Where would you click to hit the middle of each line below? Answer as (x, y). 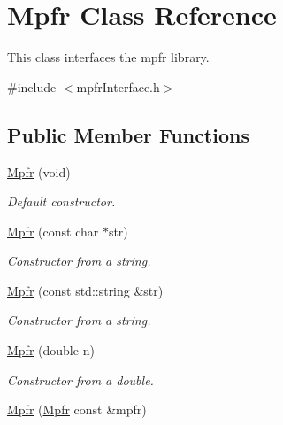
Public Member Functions (128, 134)
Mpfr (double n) (51, 350)
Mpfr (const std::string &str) (85, 290)
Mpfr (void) (39, 171)
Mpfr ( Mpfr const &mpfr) (77, 410)
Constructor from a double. (80, 379)
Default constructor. (61, 201)
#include (32, 86)
